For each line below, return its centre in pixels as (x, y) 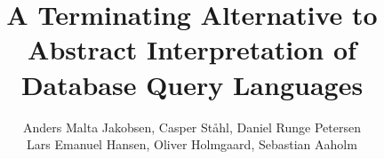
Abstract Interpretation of (192, 49)
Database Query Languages (192, 84)
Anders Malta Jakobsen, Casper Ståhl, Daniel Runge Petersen (192, 127)
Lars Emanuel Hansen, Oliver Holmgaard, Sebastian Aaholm (192, 144)
